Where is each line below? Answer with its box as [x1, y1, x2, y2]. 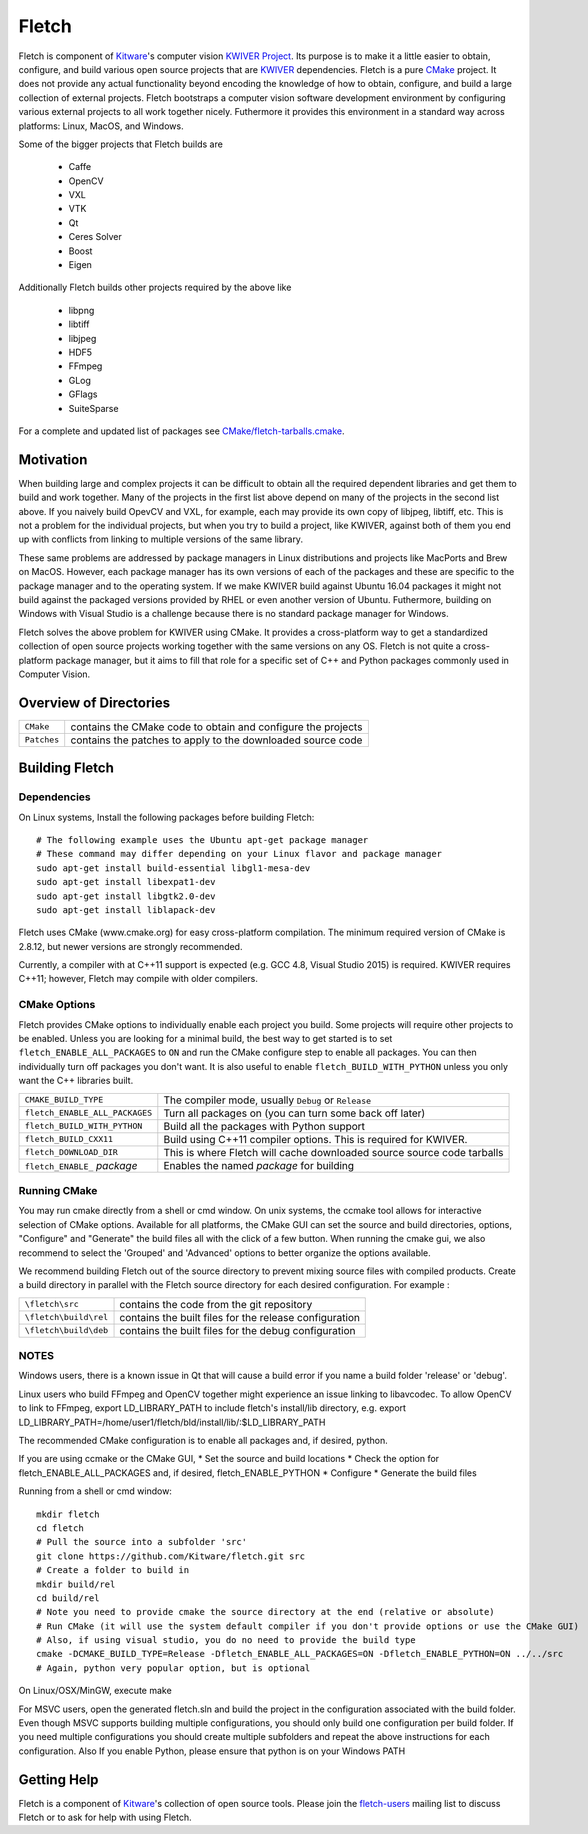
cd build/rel [36, 1592, 100, 1604]
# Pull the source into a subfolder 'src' [36, 1536, 248, 1548]
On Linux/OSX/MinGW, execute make [18, 1685, 172, 1697]
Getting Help [18, 1771, 99, 1788]
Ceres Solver [68, 231, 122, 243]
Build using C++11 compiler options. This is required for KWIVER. [163, 1132, 468, 1146]
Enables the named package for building [163, 1158, 355, 1172]
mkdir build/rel [36, 1578, 116, 1590]
